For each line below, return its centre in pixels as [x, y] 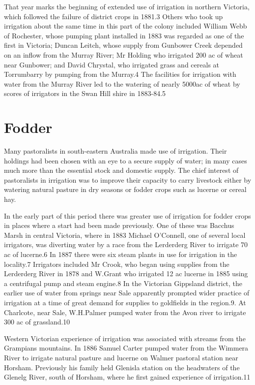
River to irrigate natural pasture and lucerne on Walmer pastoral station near [121, 357]
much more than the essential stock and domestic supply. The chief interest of [121, 170]
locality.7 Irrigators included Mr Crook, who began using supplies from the [117, 264]
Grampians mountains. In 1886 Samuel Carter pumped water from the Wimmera [126, 348]
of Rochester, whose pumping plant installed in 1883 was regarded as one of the [124, 35]
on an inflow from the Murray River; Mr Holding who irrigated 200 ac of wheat [124, 54]
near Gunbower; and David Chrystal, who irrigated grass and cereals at [112, 64]
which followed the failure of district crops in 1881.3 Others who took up [113, 16]
